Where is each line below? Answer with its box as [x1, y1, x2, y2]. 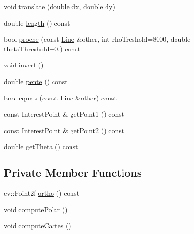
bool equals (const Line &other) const [4, 92, 117, 102]
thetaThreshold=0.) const [4, 43, 81, 53]
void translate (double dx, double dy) [4, 1, 115, 11]
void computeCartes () [4, 220, 71, 231]
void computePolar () [4, 204, 68, 214]
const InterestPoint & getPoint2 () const [4, 125, 124, 135]
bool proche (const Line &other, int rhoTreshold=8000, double [4, 34, 191, 44]
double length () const [4, 17, 70, 28]
